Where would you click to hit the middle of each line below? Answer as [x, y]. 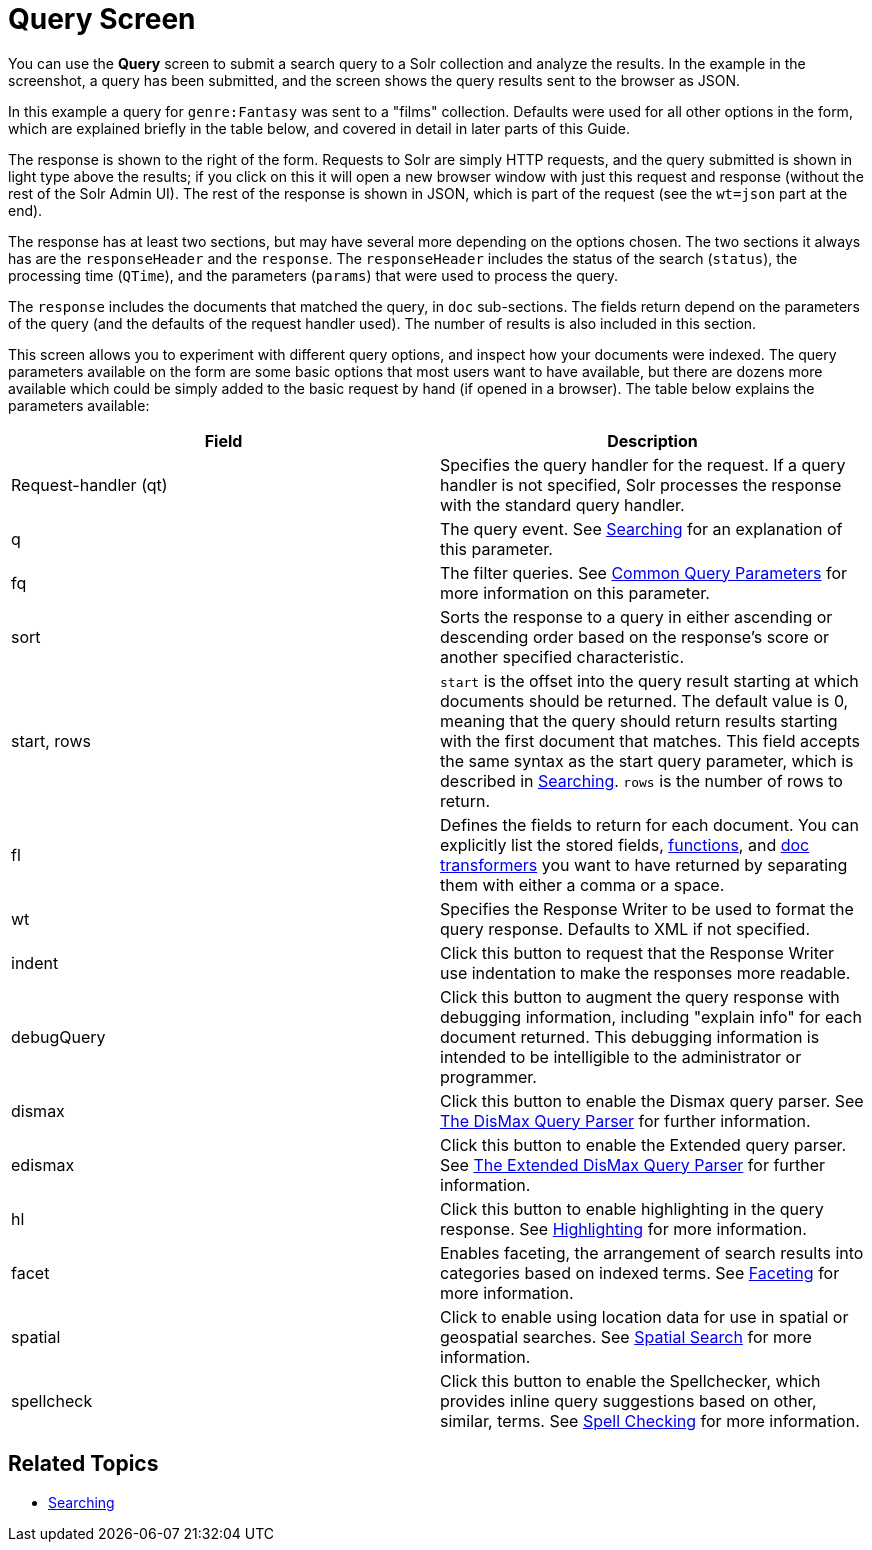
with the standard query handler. [562, 504]
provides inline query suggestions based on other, [628, 1400]
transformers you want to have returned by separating [644, 864]
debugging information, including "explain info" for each [651, 1016]
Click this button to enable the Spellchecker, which [630, 1380]
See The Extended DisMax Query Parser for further [633, 1164]
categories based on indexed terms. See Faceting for [640, 1272]
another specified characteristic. [562, 656]
